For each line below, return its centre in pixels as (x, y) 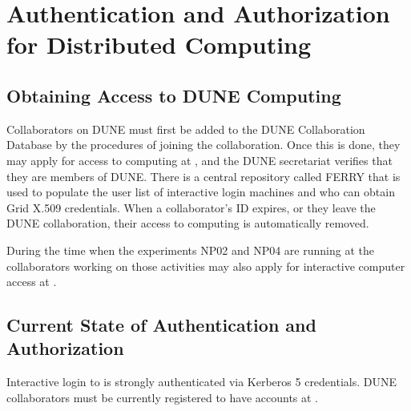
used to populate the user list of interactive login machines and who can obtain (201, 192)
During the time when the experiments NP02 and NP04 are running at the (190, 250)
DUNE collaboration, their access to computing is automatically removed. (188, 223)
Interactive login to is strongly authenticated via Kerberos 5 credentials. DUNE (202, 382)
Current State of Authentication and (161, 325)
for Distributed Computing (159, 44)
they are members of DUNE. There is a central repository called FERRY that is (203, 176)
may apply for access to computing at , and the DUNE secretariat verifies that (199, 160)
